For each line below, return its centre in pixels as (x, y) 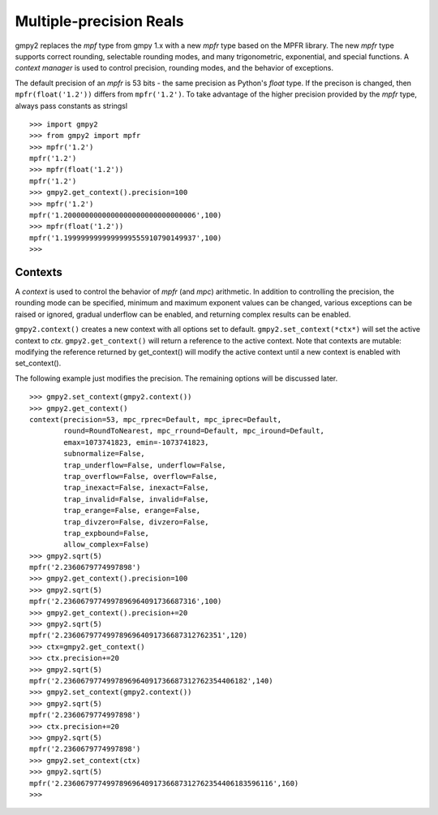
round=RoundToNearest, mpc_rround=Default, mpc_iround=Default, (194, 431)
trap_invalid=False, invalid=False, (137, 499)
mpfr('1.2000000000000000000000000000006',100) (126, 216)
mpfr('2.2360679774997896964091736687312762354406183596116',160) (164, 783)
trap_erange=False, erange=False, (132, 511)
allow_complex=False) (107, 545)
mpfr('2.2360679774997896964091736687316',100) (126, 602)
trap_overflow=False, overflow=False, (141, 476)
